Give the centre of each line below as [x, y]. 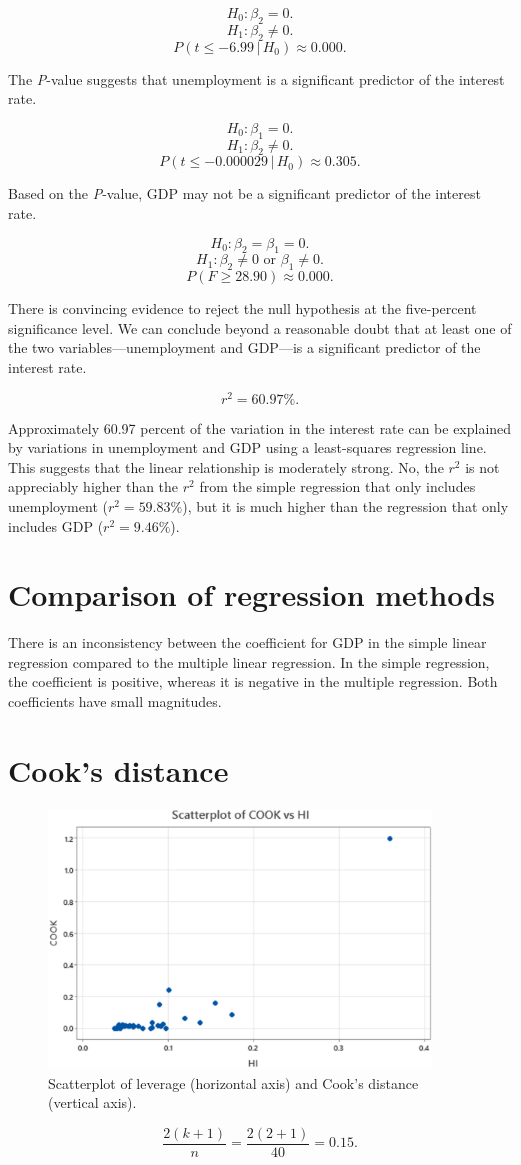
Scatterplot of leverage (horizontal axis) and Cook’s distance [233, 1082]
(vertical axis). [92, 1102]
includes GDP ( [56, 525]
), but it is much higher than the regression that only [345, 505]
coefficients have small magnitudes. [115, 701]
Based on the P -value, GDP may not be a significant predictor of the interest [244, 193]
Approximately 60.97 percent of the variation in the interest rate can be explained [260, 427]
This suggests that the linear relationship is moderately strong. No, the [226, 466]
